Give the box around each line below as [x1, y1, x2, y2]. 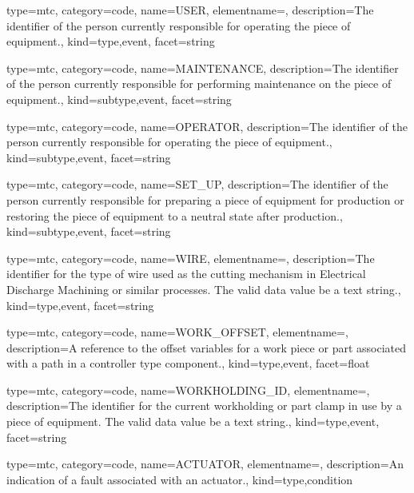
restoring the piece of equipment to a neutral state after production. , [6, 207, 343, 224]
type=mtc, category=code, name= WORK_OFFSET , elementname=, [6, 324, 348, 340]
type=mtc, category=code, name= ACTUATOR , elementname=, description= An [6, 455, 404, 472]
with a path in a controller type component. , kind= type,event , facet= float [6, 355, 370, 372]
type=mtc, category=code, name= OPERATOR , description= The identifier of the [6, 117, 408, 134]
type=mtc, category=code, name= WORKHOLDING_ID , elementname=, [6, 381, 370, 398]
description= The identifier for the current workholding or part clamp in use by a [6, 397, 402, 414]
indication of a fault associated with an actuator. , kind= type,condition [6, 471, 353, 487]
